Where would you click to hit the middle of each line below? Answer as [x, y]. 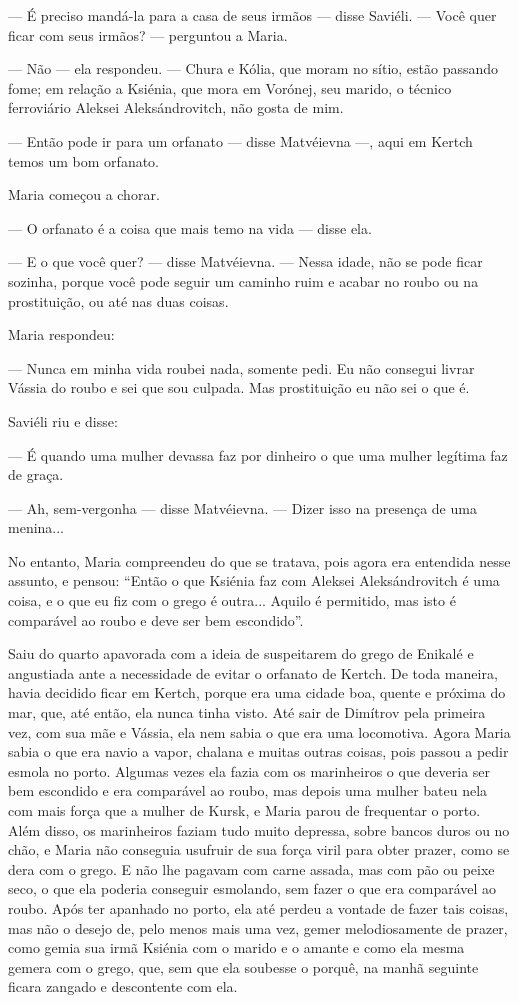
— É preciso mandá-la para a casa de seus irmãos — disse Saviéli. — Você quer [252, 15]
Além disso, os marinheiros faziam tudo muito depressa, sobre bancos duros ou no [259, 829]
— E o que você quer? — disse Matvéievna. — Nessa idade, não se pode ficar [245, 261]
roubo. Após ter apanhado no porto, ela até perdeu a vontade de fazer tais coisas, [258, 907]
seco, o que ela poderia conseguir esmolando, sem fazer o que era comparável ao [252, 888]
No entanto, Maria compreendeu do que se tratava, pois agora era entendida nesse [259, 560]
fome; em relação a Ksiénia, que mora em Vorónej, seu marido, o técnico [230, 87]
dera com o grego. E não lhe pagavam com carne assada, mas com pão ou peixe [251, 868]
